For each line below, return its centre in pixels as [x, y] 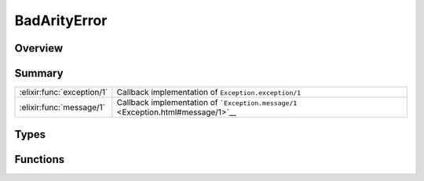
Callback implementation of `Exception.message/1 [207, 103]
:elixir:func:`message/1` [62, 107]
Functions [40, 159]
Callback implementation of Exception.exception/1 [209, 92]
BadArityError [61, 20]
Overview [39, 48]
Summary [39, 73]
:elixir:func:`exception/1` [64, 92]
